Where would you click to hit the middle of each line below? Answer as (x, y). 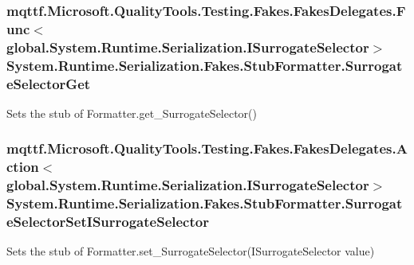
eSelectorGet (49, 83)
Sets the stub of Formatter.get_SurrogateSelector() (132, 113)
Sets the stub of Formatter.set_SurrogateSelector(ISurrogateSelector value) (191, 251)
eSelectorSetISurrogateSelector (108, 222)
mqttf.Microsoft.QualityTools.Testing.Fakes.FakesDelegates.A (207, 148)
